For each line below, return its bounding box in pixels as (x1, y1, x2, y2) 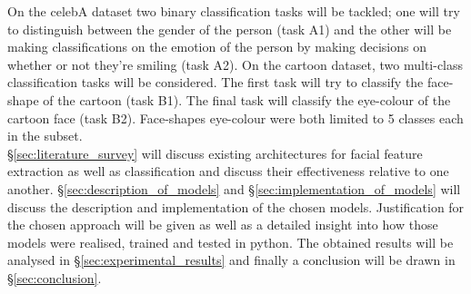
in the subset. (7, 126, 83, 145)
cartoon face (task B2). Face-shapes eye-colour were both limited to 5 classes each (7, 108, 464, 127)
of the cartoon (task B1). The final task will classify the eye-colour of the (43, 90, 451, 109)
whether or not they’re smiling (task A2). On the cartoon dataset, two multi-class (7, 54, 464, 73)
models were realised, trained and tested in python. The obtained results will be (7, 232, 454, 251)
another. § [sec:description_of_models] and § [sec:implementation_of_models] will (7, 179, 461, 198)
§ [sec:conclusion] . (7, 268, 102, 287)
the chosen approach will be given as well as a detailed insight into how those (7, 215, 438, 234)
